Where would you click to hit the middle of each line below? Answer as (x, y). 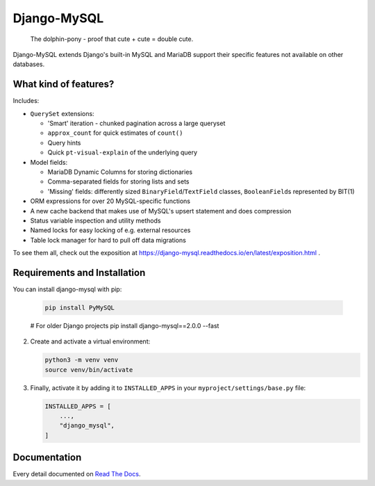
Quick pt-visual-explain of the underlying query (123, 152)
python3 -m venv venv (82, 360)
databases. (29, 64)
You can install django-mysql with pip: (67, 289)
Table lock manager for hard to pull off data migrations (108, 240)
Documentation (47, 458)
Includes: (26, 101)
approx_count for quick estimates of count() (115, 133)
